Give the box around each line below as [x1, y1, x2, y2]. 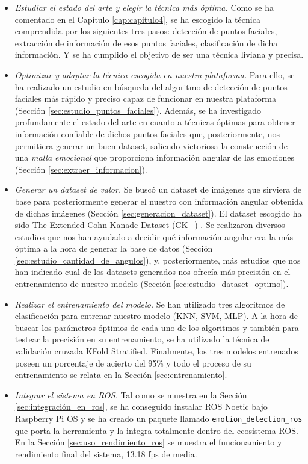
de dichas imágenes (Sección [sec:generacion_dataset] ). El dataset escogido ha [14, 206, 302, 219]
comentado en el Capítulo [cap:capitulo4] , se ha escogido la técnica [14, 13, 260, 25]
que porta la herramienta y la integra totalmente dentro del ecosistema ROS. [14, 424, 298, 436]
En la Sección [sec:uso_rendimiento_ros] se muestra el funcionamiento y [14, 436, 282, 448]
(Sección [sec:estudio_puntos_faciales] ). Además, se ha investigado [14, 104, 262, 116]
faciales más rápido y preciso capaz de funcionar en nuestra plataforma [14, 92, 276, 105]
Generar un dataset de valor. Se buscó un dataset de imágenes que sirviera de [14, 183, 301, 196]
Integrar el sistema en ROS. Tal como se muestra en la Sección [14, 388, 247, 401]
